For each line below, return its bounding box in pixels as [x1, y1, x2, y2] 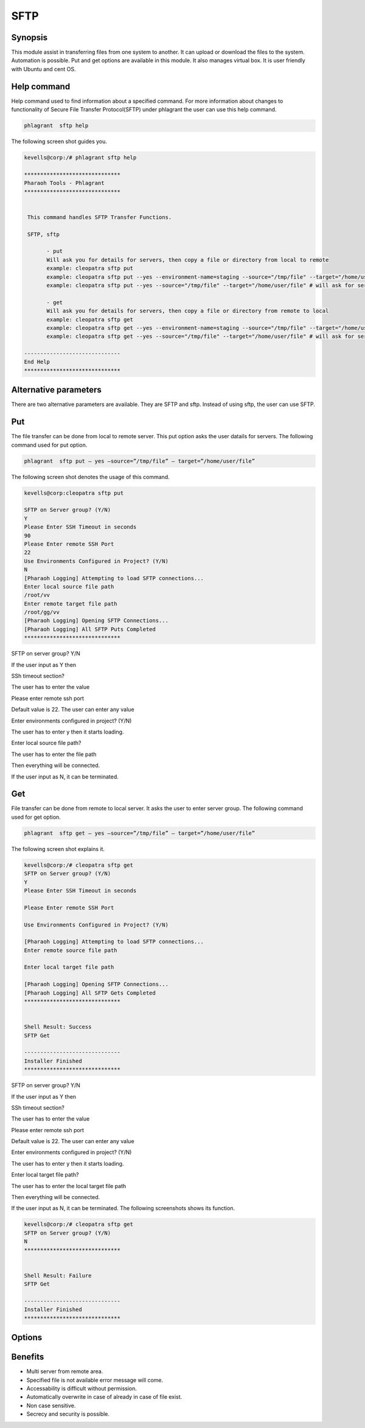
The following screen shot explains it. [11, 845, 105, 852]
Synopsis [11, 32, 48, 43]
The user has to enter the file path [11, 751, 97, 758]
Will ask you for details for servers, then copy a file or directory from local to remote [46, 256, 329, 263]
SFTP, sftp [27, 231, 60, 237]
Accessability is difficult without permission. [26, 1385, 137, 1392]
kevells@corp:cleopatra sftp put [24, 489, 124, 496]
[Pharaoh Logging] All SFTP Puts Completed [24, 626, 156, 632]
